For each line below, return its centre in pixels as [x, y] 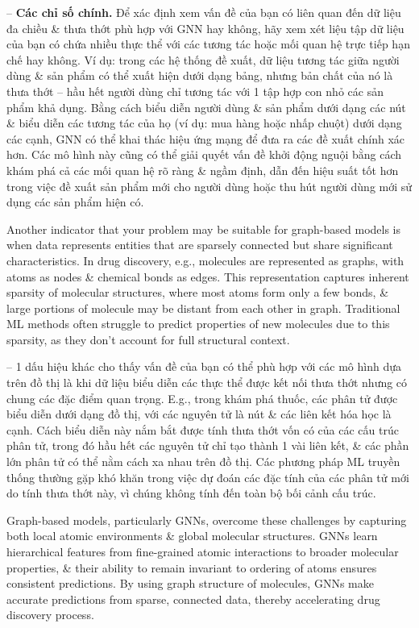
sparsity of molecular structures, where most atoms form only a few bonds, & [198, 292]
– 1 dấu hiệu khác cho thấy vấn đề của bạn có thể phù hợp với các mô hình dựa [204, 366]
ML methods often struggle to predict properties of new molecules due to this [198, 324]
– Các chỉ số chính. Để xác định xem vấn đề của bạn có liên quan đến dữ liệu [204, 12]
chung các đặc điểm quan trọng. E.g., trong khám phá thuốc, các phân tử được [202, 398]
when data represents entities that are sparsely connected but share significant [200, 245]
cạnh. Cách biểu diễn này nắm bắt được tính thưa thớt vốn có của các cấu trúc [203, 429]
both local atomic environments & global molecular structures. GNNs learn [192, 536]
